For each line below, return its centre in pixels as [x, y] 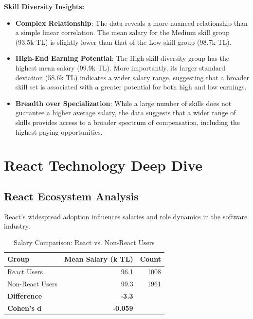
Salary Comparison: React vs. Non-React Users [84, 242]
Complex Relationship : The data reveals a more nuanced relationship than [131, 23]
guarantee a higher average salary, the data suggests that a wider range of [126, 113]
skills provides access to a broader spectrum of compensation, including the [127, 122]
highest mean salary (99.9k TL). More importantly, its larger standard [120, 67]
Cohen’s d [25, 308]
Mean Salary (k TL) [99, 259]
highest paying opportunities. [59, 132]
